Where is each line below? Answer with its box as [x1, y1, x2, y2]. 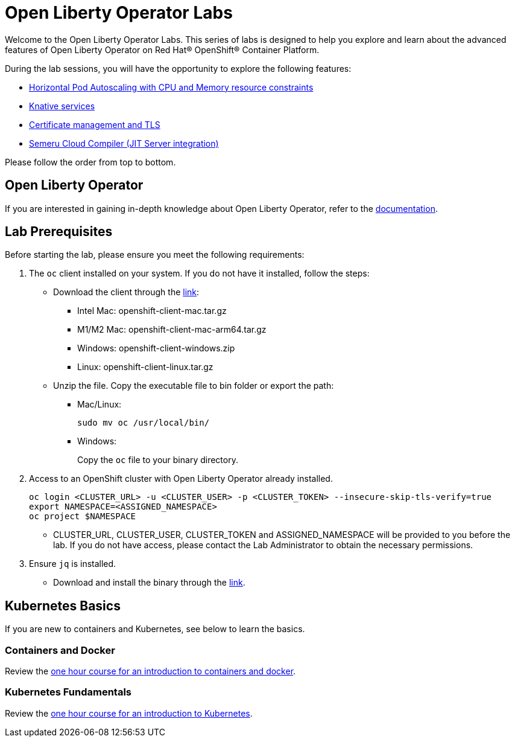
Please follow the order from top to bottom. [5, 156, 176, 167]
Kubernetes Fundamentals [5, 686, 132, 699]
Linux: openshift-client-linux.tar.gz [77, 362, 213, 373]
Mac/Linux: [77, 399, 122, 410]
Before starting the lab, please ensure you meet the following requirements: [5, 249, 305, 260]
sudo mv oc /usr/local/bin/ [77, 418, 210, 428]
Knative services [29, 100, 95, 111]
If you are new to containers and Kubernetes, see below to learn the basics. [5, 624, 305, 635]
